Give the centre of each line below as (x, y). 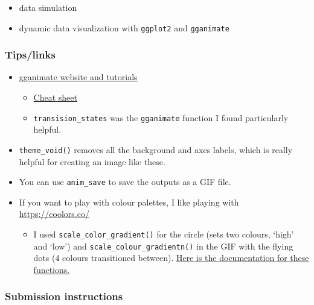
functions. (52, 269)
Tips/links (30, 55)
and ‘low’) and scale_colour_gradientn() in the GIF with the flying (163, 246)
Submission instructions (64, 296)
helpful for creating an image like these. (92, 161)
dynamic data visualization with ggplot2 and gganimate (124, 27)
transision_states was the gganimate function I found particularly (161, 117)
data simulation (48, 7)
